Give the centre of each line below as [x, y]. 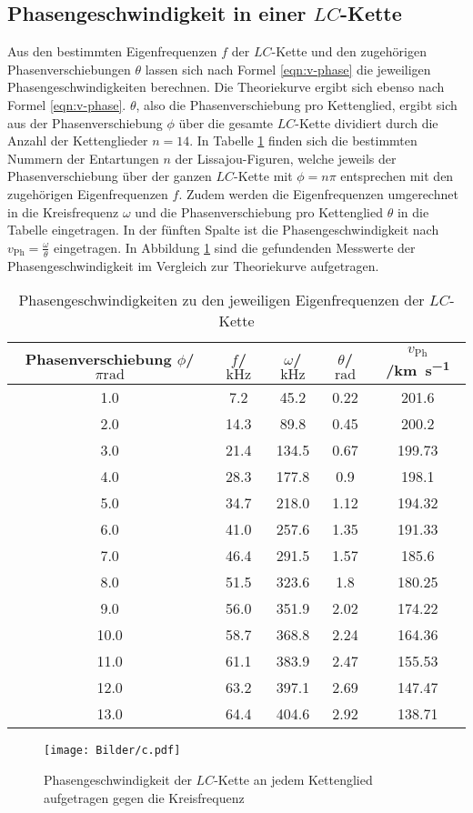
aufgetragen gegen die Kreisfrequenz [144, 797]
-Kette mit [263, 176]
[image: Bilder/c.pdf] [112, 751]
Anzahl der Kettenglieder [78, 141]
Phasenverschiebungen [69, 69]
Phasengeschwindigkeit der [118, 780]
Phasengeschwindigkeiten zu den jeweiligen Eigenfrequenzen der [221, 300]
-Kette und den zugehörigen [349, 51]
